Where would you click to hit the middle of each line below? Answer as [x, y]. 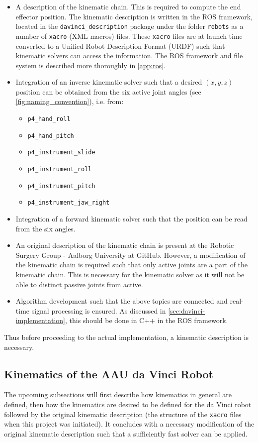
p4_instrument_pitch [61, 186]
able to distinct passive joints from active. [79, 284]
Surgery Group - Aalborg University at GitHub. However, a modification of [130, 255]
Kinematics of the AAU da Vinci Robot [109, 374]
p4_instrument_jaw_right [69, 203]
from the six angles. [45, 228]
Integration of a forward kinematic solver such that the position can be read [131, 219]
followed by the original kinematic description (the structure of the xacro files [123, 414]
